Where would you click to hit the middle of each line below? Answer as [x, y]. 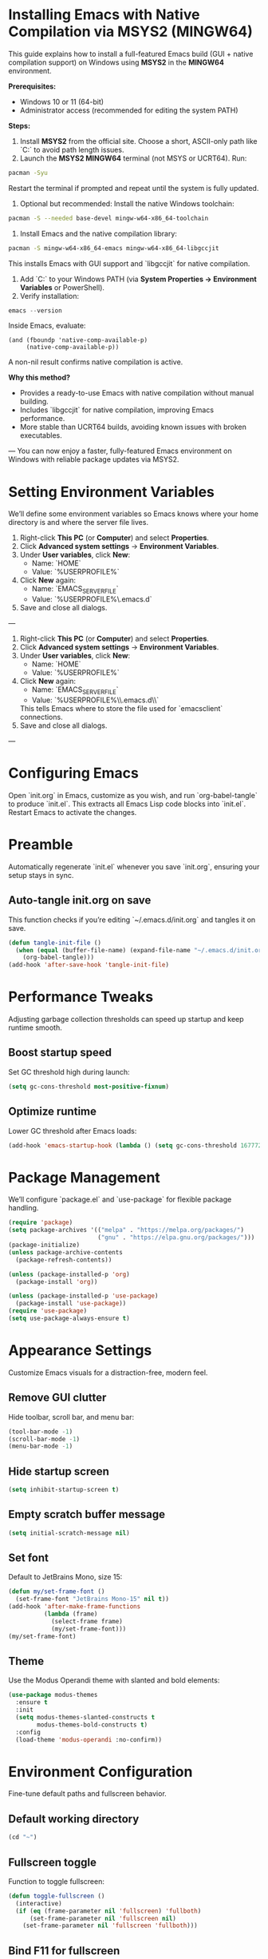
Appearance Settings [80, 1351]
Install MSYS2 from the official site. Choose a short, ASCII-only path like [138, 141]
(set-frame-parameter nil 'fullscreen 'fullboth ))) [110, 1926]
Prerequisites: [32, 86]
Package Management [85, 1177]
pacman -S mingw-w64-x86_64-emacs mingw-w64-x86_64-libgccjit [114, 248]
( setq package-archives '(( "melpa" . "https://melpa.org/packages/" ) [126, 1230]
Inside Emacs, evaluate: [47, 326]
